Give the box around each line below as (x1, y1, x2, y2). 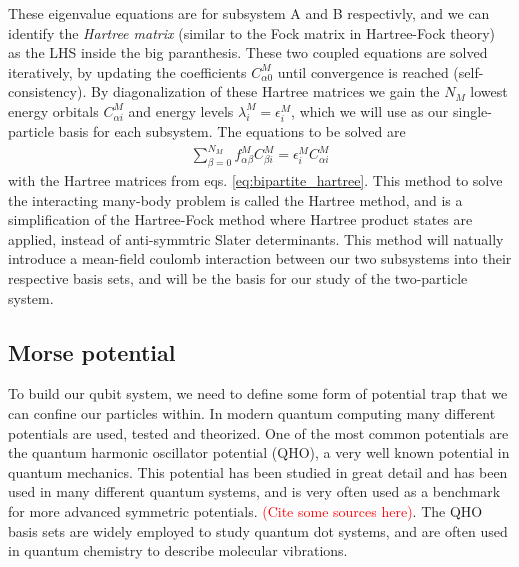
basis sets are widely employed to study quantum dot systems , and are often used (8, 520, 508, 541)
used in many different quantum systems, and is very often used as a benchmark (8, 481, 501, 502)
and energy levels (128, 100, 234, 121)
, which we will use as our (291, 100, 449, 121)
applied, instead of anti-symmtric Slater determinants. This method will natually (8, 228, 504, 249)
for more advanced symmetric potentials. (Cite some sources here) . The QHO (8, 500, 483, 521)
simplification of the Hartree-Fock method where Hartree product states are (8, 209, 473, 230)
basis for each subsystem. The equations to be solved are (58, 121, 406, 142)
